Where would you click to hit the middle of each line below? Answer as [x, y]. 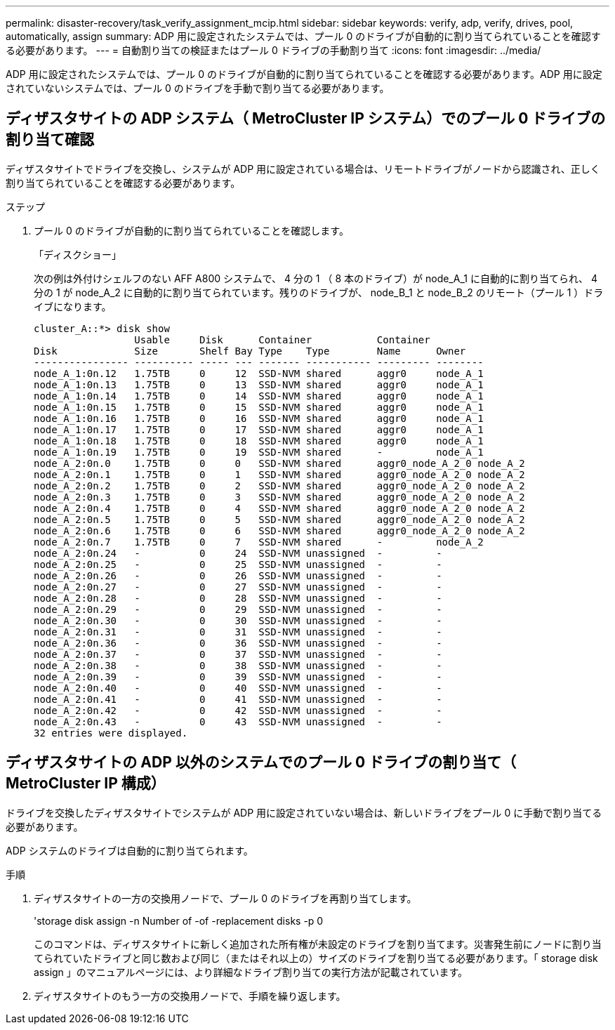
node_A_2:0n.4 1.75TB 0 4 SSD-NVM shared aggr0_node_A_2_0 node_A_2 [279, 508]
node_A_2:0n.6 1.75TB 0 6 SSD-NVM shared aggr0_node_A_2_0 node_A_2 [279, 530]
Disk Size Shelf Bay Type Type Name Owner [250, 351]
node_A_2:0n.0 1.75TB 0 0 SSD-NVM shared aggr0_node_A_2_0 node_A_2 [279, 463]
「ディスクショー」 [78, 254]
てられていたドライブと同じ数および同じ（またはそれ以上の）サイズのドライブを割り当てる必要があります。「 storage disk [316, 958]
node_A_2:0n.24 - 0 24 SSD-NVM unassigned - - [238, 553]
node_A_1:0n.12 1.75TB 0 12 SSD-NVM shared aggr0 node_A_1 [259, 373]
